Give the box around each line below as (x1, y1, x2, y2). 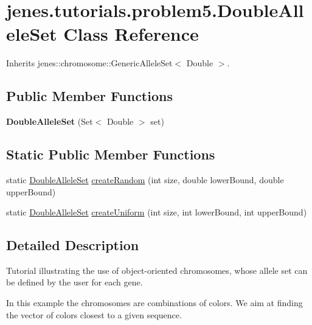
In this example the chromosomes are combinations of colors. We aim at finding (6, 296, 303, 309)
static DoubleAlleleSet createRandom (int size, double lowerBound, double (6, 173, 284, 186)
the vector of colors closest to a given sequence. (6, 308, 182, 321)
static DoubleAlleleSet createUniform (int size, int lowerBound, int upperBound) (6, 206, 307, 218)
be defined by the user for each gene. (6, 276, 143, 288)
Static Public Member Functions (6, 145, 215, 164)
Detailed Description (6, 236, 139, 254)
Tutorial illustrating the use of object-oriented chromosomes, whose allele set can (6, 264, 308, 276)
